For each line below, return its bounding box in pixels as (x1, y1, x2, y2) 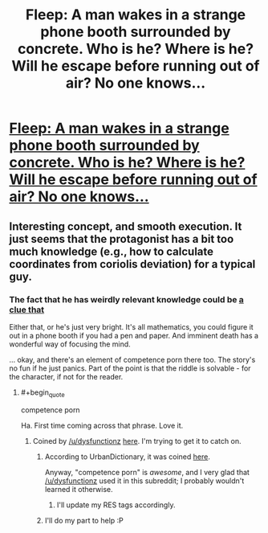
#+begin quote (20, 387, 65, 399)
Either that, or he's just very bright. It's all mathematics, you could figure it (9, 322, 254, 331)
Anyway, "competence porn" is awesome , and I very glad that (44, 467, 250, 477)
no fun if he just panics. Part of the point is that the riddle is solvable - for (9, 363, 251, 373)
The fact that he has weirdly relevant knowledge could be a (9, 293, 244, 305)
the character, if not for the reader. (9, 371, 124, 381)
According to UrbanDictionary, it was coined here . (44, 452, 211, 461)
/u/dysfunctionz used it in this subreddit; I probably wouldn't (44, 476, 245, 486)
